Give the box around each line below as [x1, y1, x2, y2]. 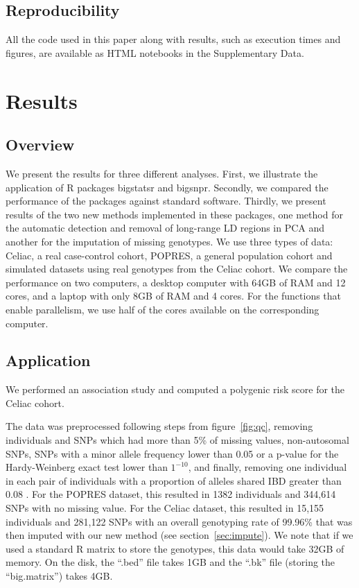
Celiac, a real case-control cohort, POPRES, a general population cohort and [6, 248, 333, 262]
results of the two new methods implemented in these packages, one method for [6, 207, 343, 221]
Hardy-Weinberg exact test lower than [6, 460, 168, 474]
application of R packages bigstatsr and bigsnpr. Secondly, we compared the [6, 180, 329, 194]
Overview [6, 134, 75, 155]
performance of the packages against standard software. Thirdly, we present [6, 193, 326, 208]
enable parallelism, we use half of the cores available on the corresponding [6, 302, 319, 316]
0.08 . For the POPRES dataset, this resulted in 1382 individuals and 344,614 [6, 487, 336, 501]
